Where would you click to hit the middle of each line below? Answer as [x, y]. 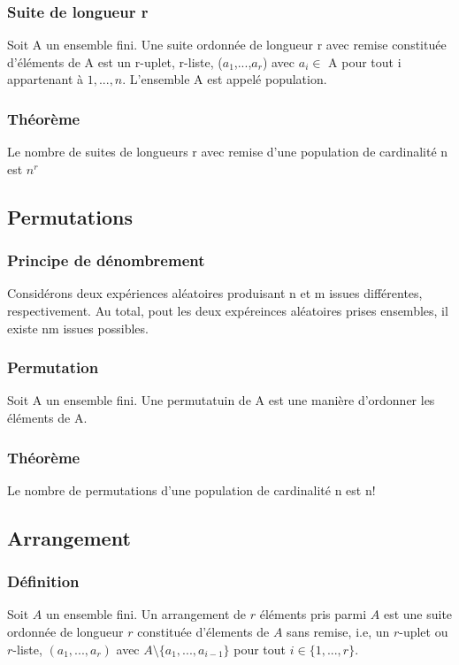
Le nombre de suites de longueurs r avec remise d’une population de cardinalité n [228, 152]
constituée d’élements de [203, 631]
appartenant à [46, 79]
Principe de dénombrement [106, 260]
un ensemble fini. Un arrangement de [146, 614]
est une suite [418, 614]
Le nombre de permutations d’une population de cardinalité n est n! [191, 489]
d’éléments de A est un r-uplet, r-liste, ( [115, 61]
